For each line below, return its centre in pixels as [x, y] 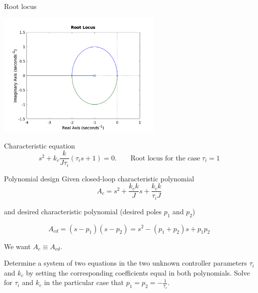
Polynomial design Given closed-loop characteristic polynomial [99, 178]
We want [17, 246]
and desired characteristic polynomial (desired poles [83, 211]
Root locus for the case [165, 158]
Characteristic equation [40, 145]
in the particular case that [84, 282]
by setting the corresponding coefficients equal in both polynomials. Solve [138, 272]
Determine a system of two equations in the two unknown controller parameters [126, 263]
